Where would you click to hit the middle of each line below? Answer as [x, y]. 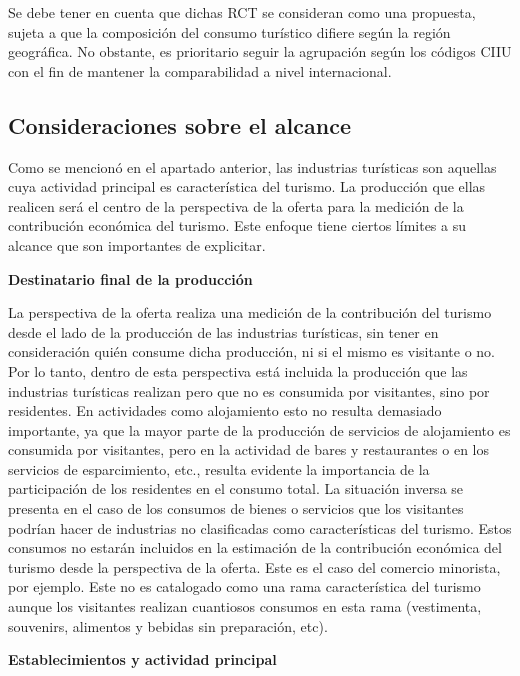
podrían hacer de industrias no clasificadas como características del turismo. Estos [260, 527]
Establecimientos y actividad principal [142, 659]
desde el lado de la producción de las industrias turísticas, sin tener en [223, 331]
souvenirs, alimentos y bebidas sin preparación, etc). [168, 625]
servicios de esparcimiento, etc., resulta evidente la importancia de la [219, 468]
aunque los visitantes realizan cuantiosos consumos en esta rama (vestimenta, [245, 606]
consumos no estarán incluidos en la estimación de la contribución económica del [255, 547]
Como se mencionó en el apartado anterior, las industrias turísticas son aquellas [252, 166]
